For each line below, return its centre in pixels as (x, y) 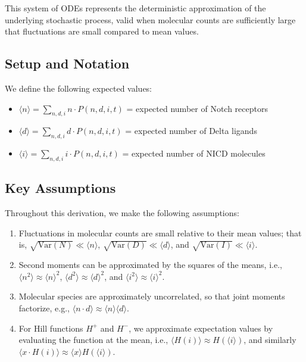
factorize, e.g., (44, 308)
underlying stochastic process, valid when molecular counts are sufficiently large (150, 19)
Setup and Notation (67, 63)
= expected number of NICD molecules (194, 153)
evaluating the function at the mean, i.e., (93, 340)
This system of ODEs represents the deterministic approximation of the (135, 8)
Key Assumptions (60, 188)
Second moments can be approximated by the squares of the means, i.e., (150, 265)
